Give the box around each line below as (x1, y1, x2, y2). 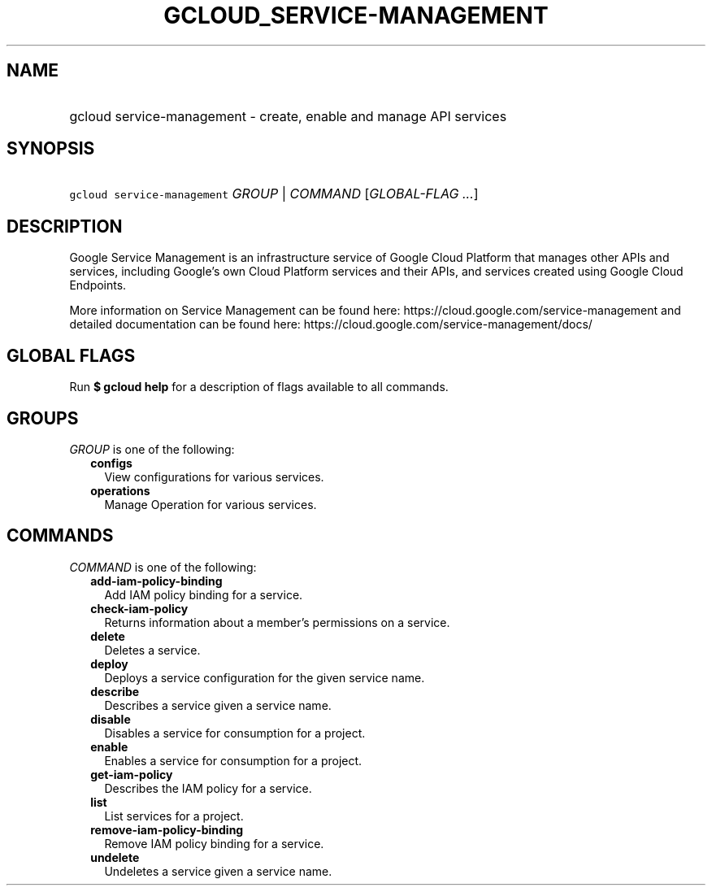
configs (90, 455, 132, 470)
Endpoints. (69, 278, 127, 293)
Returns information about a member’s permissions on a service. (104, 615, 450, 629)
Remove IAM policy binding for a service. (104, 836, 324, 851)
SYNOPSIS (7, 138, 95, 159)
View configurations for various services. (104, 469, 324, 484)
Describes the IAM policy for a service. (104, 781, 312, 795)
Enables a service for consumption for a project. (104, 753, 363, 768)
